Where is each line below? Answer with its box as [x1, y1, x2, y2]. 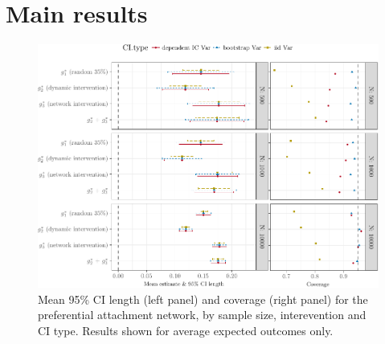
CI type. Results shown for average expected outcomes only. [38, 322, 334, 338]
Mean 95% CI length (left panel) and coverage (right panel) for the [38, 290, 368, 307]
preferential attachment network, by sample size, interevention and [38, 306, 367, 323]
